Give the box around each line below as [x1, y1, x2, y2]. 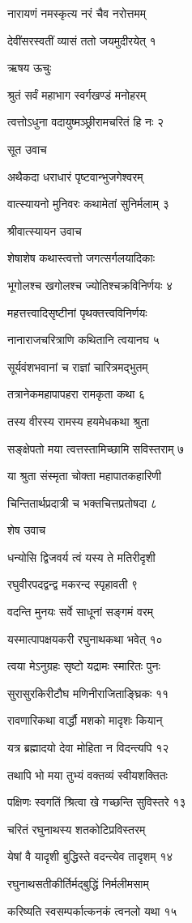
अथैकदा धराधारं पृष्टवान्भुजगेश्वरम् [7, 168, 143, 185]
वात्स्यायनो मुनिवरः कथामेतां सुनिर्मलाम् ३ [7, 195, 169, 212]
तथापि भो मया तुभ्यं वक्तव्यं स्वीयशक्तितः [7, 766, 168, 783]
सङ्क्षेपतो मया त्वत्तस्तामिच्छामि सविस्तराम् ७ [7, 440, 185, 457]
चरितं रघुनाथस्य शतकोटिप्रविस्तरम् [7, 820, 146, 837]
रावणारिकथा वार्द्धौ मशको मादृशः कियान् [7, 712, 163, 729]
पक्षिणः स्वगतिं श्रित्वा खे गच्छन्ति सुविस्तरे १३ [7, 793, 186, 810]
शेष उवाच [7, 521, 46, 538]
